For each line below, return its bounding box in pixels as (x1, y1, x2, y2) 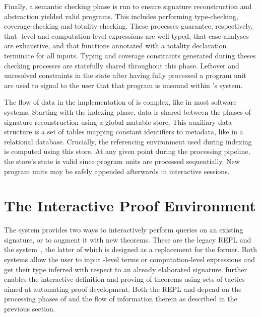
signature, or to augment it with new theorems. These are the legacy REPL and (4, 234, 251, 245)
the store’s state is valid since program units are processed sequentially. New (4, 155, 240, 166)
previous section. (4, 303, 55, 313)
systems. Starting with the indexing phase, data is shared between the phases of (4, 106, 251, 117)
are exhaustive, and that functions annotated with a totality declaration (4, 40, 227, 51)
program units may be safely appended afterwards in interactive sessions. (4, 166, 230, 176)
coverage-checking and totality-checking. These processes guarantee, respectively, (4, 21, 253, 31)
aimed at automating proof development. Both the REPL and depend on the (4, 283, 242, 294)
